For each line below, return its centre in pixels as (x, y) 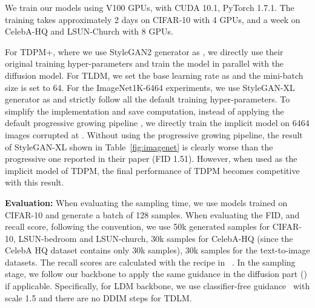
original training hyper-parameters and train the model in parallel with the (144, 63)
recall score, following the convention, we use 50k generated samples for (138, 226)
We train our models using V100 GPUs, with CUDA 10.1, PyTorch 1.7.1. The (150, 7)
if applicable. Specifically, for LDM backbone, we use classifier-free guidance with (157, 286)
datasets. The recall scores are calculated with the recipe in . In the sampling (150, 262)
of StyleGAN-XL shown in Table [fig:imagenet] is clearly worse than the (139, 146)
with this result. (35, 182)
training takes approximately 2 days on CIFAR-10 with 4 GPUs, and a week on (153, 19)
